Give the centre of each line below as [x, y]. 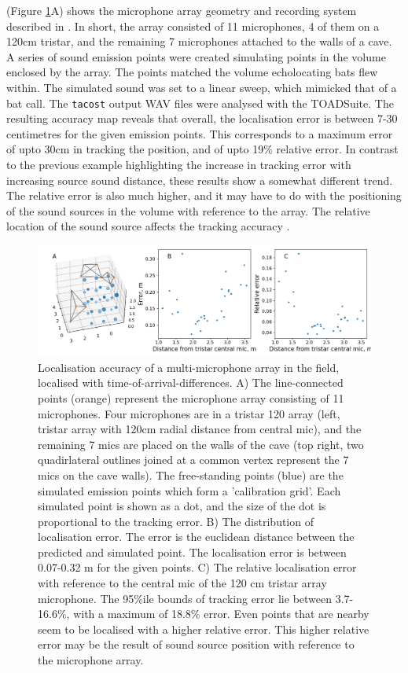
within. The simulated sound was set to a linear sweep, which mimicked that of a [202, 87]
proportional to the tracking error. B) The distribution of [176, 521]
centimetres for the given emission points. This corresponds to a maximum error [200, 133]
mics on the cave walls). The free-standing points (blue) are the [191, 474]
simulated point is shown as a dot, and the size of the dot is [182, 506]
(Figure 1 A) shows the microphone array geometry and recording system [182, 10]
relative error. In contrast [337, 149]
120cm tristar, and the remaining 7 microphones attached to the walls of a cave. [199, 41]
